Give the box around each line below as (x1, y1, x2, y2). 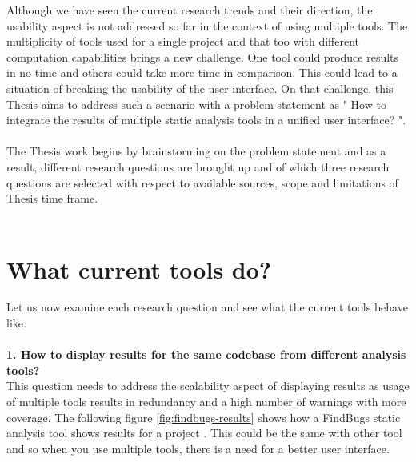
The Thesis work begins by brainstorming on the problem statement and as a (6, 143, 386, 159)
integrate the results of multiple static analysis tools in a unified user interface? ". (6, 111, 406, 128)
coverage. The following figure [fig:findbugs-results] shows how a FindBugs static (6, 408, 401, 425)
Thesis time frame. (6, 190, 98, 207)
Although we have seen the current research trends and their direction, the (6, 2, 373, 18)
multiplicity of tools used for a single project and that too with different (6, 33, 359, 50)
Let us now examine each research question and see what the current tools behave (6, 299, 408, 315)
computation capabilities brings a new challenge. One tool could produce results (6, 48, 399, 65)
